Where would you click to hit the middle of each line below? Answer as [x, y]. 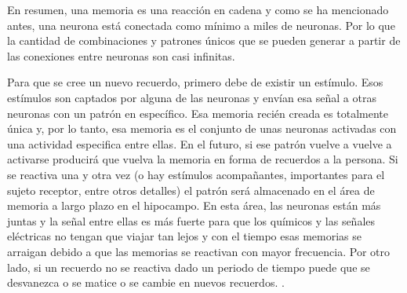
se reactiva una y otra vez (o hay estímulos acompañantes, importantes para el [196, 174]
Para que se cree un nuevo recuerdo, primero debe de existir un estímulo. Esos [195, 82]
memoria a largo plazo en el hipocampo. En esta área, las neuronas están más [194, 205]
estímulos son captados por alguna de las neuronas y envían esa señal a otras [192, 97]
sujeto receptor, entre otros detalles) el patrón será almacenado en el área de [191, 190]
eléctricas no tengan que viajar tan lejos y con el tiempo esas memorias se [185, 236]
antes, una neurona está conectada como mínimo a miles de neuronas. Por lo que [201, 25]
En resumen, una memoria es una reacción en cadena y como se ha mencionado [198, 9]
